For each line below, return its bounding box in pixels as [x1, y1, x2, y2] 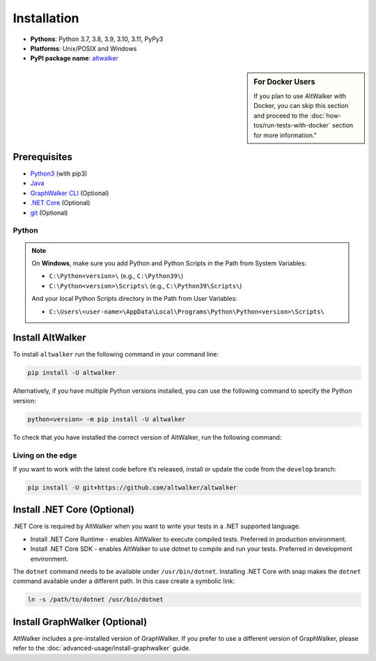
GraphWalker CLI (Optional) [30, 189, 109, 197]
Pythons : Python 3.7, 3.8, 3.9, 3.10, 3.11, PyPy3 [30, 35, 164, 43]
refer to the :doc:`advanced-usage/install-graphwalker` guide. [13, 644, 191, 653]
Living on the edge [13, 450, 77, 460]
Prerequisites [13, 150, 72, 163]
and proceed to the [253, 111, 309, 120]
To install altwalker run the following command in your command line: [13, 350, 219, 359]
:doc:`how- [310, 111, 342, 120]
